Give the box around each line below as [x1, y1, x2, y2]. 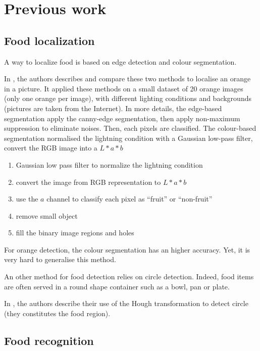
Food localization [4, 32, 95, 48]
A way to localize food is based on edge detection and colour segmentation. [4, 56, 237, 67]
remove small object [16, 210, 78, 221]
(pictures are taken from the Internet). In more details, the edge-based [4, 103, 222, 113]
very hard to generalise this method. [4, 254, 116, 265]
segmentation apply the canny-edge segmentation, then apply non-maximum [4, 113, 240, 123]
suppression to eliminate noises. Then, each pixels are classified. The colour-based [4, 123, 256, 133]
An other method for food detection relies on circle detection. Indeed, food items [4, 271, 254, 282]
